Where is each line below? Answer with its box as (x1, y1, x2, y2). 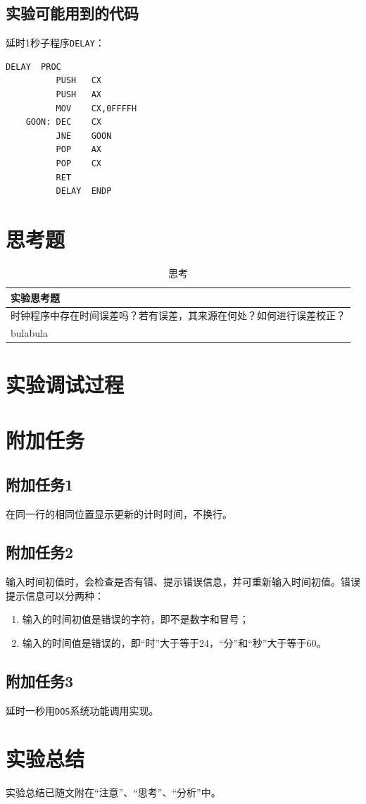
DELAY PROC (6, 61, 61, 72)
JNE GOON (56, 130, 112, 141)
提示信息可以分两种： (6, 588, 104, 602)
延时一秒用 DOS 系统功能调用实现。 (6, 703, 159, 717)
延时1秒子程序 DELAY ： (6, 35, 105, 50)
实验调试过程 (6, 370, 125, 399)
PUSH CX (56, 75, 102, 86)
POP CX (56, 159, 102, 169)
